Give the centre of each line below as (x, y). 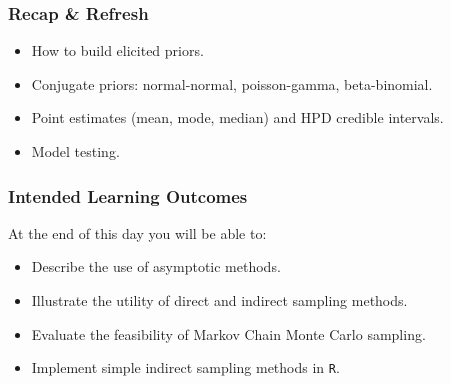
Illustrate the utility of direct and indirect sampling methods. (219, 300)
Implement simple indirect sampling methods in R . (185, 367)
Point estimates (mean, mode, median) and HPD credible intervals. (237, 117)
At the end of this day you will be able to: (137, 232)
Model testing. (75, 151)
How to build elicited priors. (117, 50)
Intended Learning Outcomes (128, 195)
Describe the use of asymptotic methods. (156, 266)
